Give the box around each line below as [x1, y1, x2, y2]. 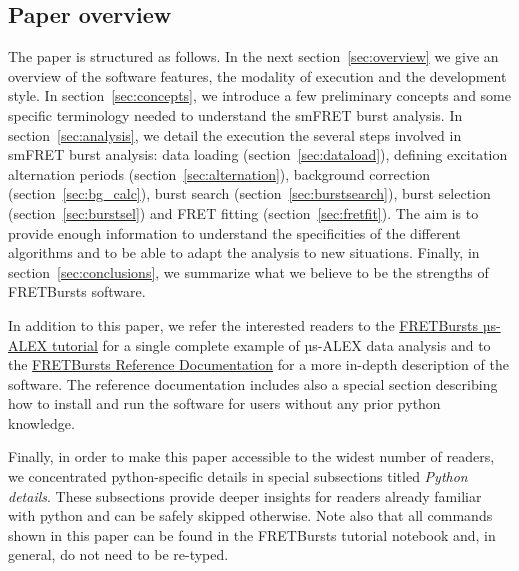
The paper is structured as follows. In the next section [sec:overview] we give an [8, 46, 499, 67]
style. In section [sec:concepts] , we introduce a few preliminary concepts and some [8, 85, 511, 106]
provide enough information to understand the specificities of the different [8, 222, 461, 243]
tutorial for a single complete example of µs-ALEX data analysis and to [51, 334, 491, 355]
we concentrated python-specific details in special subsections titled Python [8, 466, 468, 487]
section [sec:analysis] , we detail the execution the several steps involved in [8, 124, 462, 145]
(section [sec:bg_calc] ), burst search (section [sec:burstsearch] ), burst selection [8, 183, 491, 204]
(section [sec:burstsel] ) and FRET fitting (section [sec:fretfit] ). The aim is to [8, 202, 479, 223]
